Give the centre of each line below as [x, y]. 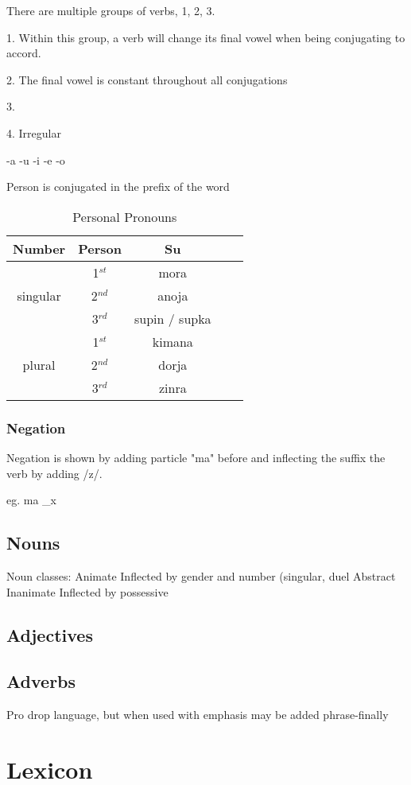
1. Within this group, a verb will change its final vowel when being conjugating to [206, 37]
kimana [173, 341]
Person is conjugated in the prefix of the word [118, 187]
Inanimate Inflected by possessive [87, 591]
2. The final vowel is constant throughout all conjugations [147, 79]
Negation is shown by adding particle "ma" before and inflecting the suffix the [196, 457]
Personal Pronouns [125, 216]
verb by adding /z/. [54, 473]
